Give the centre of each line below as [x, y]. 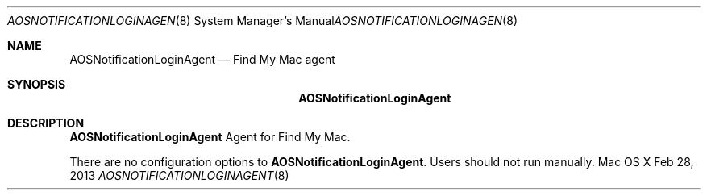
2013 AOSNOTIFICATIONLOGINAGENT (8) [179, 175]
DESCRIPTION [46, 123]
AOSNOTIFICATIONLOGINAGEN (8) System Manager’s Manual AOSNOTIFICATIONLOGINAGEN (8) [262, 21]
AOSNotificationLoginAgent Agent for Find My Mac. [210, 137]
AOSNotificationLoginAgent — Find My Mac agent [202, 59]
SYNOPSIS [37, 84]
